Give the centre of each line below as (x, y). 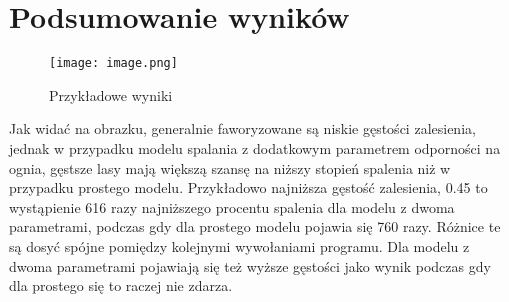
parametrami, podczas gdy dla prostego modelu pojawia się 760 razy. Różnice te (255, 226)
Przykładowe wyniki (111, 94)
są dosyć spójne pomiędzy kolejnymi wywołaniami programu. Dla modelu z (239, 245)
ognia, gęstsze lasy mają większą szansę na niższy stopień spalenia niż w (230, 167)
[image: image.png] (113, 63)
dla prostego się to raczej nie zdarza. (121, 285)
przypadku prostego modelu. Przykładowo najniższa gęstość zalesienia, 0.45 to (248, 187)
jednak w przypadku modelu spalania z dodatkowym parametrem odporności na (255, 147)
